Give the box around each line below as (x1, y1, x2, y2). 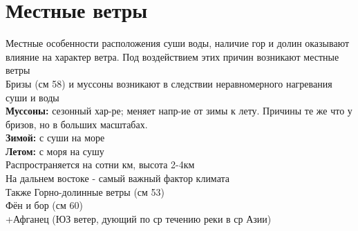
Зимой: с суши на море (6, 130, 105, 145)
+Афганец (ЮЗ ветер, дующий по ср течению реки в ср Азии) (6, 211, 272, 225)
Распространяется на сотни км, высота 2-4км (6, 157, 195, 172)
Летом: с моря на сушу (6, 143, 104, 158)
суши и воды (6, 90, 59, 104)
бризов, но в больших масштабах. (6, 117, 148, 131)
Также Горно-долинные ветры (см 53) (6, 184, 165, 199)
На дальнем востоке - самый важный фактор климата (6, 171, 229, 185)
